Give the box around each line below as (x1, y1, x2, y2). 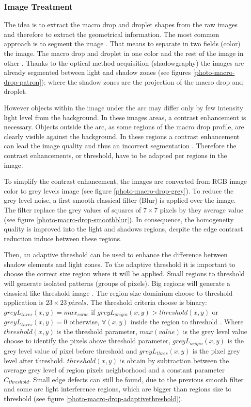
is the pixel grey (192, 345, 240, 355)
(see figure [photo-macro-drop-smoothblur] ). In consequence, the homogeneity (4, 214, 234, 224)
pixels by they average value (159, 204, 243, 214)
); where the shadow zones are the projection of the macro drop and (41, 76, 243, 87)
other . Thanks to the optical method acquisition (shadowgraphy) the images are (4, 57, 244, 68)
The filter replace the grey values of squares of (4, 204, 141, 214)
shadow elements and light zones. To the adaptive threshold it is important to (4, 259, 235, 269)
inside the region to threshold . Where (130, 317, 244, 327)
